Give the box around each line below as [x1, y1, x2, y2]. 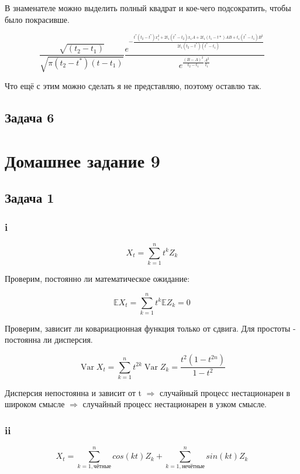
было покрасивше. [5, 13, 70, 25]
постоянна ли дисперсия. [5, 333, 93, 346]
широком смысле [5, 398, 65, 410]
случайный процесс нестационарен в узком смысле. [82, 398, 267, 410]
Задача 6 [5, 108, 54, 127]
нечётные [181, 463, 205, 470]
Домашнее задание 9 [5, 148, 160, 172]
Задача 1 [5, 189, 54, 207]
